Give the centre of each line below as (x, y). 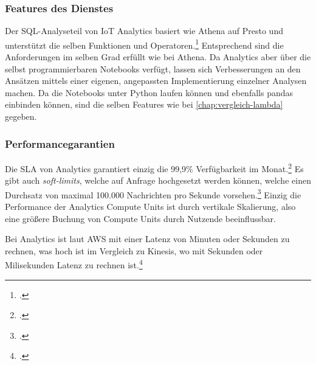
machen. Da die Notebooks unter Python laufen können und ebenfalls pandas (149, 92)
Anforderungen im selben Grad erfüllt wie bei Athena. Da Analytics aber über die (158, 57)
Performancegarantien (60, 143)
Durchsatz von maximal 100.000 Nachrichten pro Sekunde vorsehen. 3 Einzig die (153, 193)
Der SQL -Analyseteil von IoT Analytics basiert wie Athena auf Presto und (144, 31)
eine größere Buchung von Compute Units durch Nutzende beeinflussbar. (140, 218)
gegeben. (21, 116)
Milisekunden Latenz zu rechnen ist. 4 (74, 264)
